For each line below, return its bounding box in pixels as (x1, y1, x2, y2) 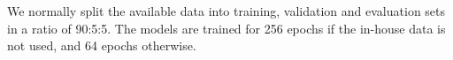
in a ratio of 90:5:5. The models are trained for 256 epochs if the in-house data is (7, 19, 446, 37)
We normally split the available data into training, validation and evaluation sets (7, 2, 446, 19)
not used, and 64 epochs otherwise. (7, 36, 196, 55)
